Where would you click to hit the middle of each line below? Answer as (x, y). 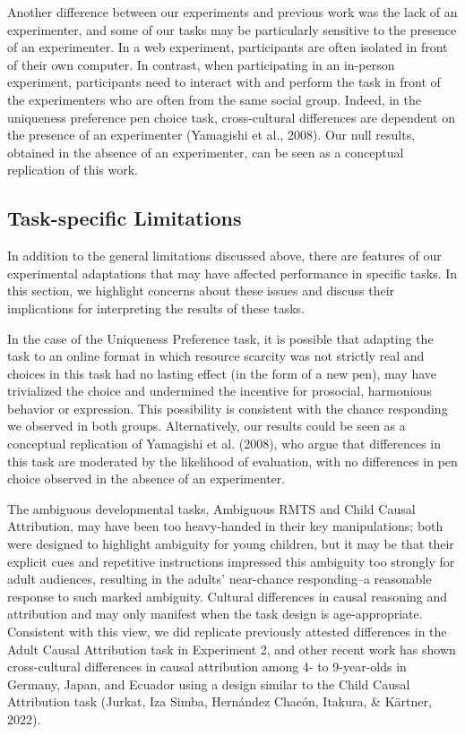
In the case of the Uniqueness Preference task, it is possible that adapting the (220, 338)
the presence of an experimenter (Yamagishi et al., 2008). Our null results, (211, 135)
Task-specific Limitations (125, 218)
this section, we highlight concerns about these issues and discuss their (201, 291)
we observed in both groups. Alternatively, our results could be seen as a (207, 426)
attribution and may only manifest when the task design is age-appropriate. (215, 614)
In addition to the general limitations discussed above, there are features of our (224, 256)
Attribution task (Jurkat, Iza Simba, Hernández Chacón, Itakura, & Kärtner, (220, 701)
